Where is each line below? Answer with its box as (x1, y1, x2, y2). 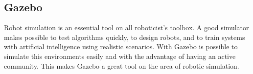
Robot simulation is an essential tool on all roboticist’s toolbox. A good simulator (4, 22, 249, 33)
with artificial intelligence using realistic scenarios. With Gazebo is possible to (4, 41, 238, 52)
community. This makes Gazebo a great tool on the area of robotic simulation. (4, 60, 239, 71)
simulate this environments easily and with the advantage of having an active (4, 51, 236, 61)
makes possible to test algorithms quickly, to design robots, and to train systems (4, 32, 245, 42)
